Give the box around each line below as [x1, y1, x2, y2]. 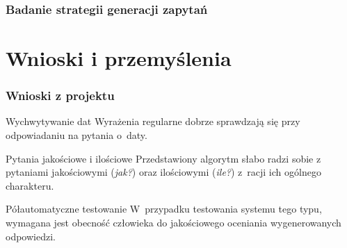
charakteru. [6, 178, 54, 192]
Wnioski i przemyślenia [6, 44, 232, 72]
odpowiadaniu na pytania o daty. [6, 128, 147, 142]
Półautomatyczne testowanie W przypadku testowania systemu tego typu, [6, 201, 322, 216]
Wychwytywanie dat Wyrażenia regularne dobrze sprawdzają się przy [6, 114, 300, 129]
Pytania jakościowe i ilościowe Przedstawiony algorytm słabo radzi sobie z [6, 151, 321, 165]
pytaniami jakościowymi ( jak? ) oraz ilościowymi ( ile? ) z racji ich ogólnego [6, 165, 321, 179]
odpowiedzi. [6, 229, 56, 243]
